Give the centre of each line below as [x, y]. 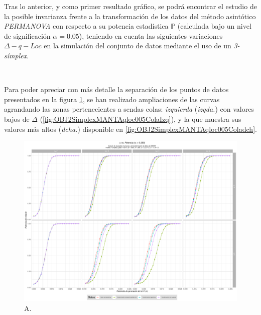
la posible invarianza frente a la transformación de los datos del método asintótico [130, 16]
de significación [27, 35]
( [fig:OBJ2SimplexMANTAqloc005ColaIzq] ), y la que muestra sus [141, 119]
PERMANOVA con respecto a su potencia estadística [86, 26]
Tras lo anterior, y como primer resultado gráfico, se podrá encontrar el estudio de [130, 6]
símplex [16, 55]
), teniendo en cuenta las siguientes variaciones [151, 35]
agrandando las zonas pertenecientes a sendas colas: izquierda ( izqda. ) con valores [129, 109]
